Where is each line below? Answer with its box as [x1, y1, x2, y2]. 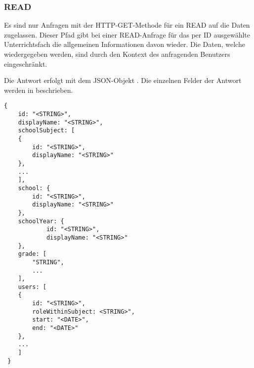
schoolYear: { [18, 217, 64, 225]
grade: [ [18, 250, 46, 258]
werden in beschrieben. [4, 84, 73, 95]
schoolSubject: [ [18, 127, 75, 134]
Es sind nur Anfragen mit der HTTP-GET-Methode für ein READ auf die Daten [4, 20, 250, 30]
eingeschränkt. [4, 58, 47, 69]
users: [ [18, 283, 46, 290]
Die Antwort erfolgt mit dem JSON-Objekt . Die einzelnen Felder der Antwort [4, 75, 242, 85]
